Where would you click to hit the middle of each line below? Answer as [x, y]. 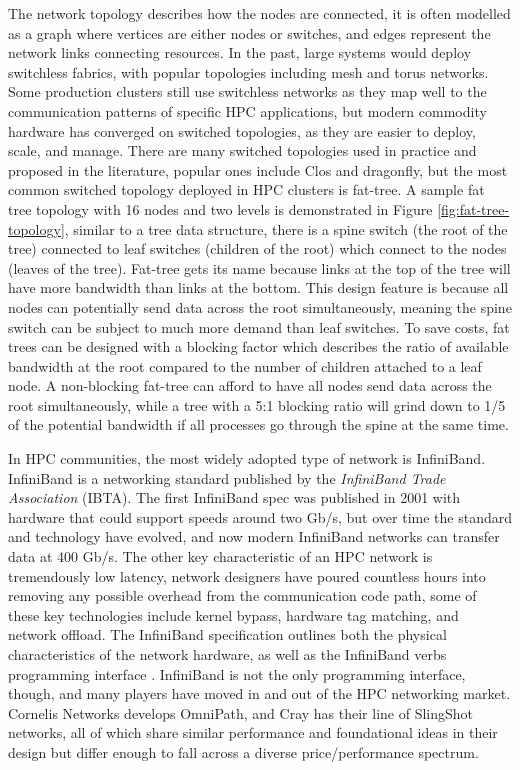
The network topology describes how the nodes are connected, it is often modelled [259, 13]
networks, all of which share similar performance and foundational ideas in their [253, 732]
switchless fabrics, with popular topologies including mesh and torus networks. [248, 71]
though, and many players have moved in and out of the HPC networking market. [259, 693]
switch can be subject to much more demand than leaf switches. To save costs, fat [259, 326]
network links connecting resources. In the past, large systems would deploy [240, 52]
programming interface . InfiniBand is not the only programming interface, [237, 673]
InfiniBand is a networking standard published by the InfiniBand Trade [227, 477]
